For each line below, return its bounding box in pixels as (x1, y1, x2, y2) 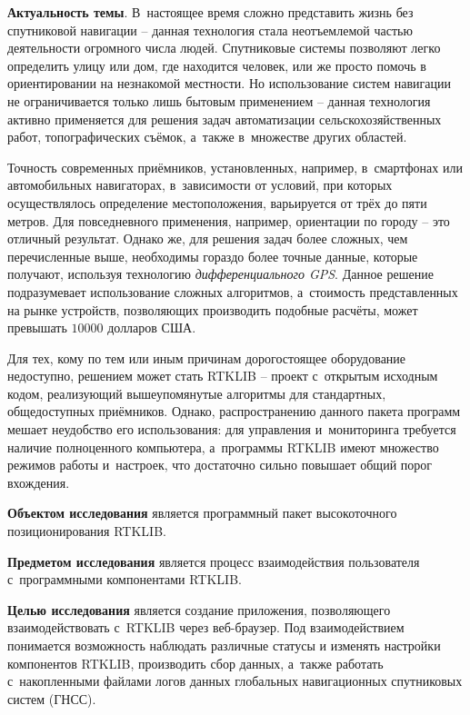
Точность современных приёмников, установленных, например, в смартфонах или (7, 157, 463, 176)
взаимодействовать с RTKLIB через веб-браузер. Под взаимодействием (7, 618, 405, 637)
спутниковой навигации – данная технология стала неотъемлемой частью (7, 20, 413, 39)
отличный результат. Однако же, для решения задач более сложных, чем (7, 229, 408, 248)
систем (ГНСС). (7, 689, 96, 708)
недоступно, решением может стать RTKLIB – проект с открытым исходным (7, 366, 438, 385)
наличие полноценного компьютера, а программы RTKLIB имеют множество (7, 437, 439, 456)
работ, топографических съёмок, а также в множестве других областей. (7, 127, 407, 146)
